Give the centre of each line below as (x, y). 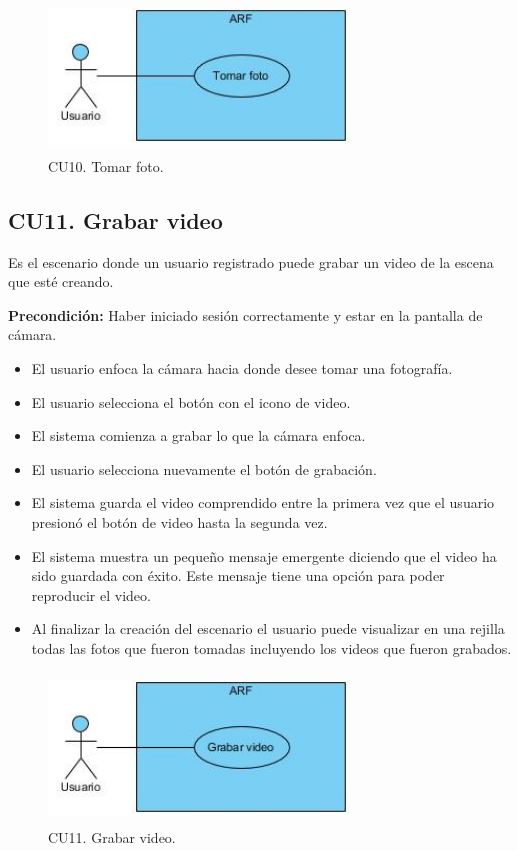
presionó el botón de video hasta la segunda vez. (179, 521)
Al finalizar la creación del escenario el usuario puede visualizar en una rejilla (268, 628)
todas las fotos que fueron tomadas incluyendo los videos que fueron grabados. (271, 647)
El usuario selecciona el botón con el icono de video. (191, 401)
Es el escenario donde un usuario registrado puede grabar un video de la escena (251, 261)
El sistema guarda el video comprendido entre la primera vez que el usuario (263, 502)
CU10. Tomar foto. (106, 165)
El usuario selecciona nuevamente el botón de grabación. (204, 468)
